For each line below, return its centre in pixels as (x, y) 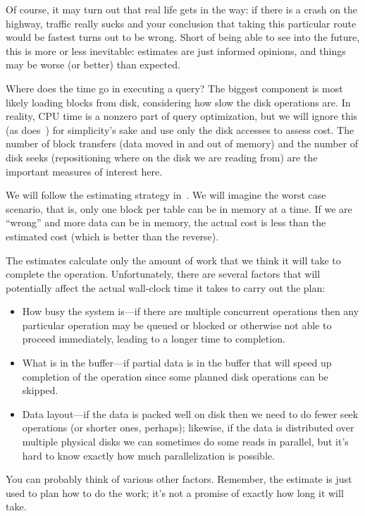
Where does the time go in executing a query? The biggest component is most (174, 88)
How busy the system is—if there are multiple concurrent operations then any (191, 311)
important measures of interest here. (84, 171)
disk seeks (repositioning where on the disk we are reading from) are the (162, 157)
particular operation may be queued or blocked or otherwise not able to (177, 325)
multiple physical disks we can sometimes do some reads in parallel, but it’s (185, 442)
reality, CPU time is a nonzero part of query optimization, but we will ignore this (182, 116)
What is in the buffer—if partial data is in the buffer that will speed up (177, 363)
